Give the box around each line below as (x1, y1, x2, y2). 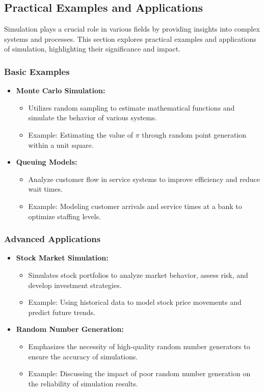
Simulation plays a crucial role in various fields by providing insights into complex (4, 23, 260, 34)
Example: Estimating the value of (28, 129, 134, 140)
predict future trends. (28, 306, 95, 317)
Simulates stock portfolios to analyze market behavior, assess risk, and (28, 269, 248, 280)
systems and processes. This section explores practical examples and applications (4, 33, 256, 44)
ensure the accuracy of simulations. (28, 351, 138, 361)
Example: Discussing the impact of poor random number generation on (28, 368, 251, 379)
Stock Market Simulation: (16, 252, 109, 263)
